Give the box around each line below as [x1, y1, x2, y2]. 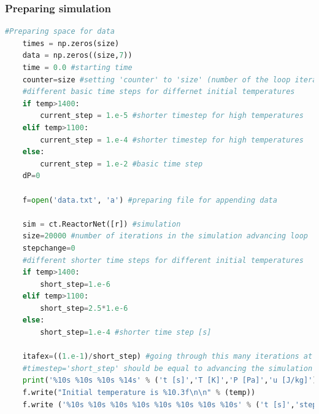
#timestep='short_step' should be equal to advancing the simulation [22, 364, 313, 373]
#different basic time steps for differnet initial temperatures [22, 87, 295, 96]
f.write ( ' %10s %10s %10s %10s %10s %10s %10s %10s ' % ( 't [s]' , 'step [22, 400, 317, 409]
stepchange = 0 [22, 243, 75, 252]
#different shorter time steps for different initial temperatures [22, 256, 304, 265]
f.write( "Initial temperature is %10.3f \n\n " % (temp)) [22, 388, 256, 397]
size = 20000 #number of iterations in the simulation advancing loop [22, 232, 308, 241]
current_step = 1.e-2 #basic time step [40, 159, 203, 168]
